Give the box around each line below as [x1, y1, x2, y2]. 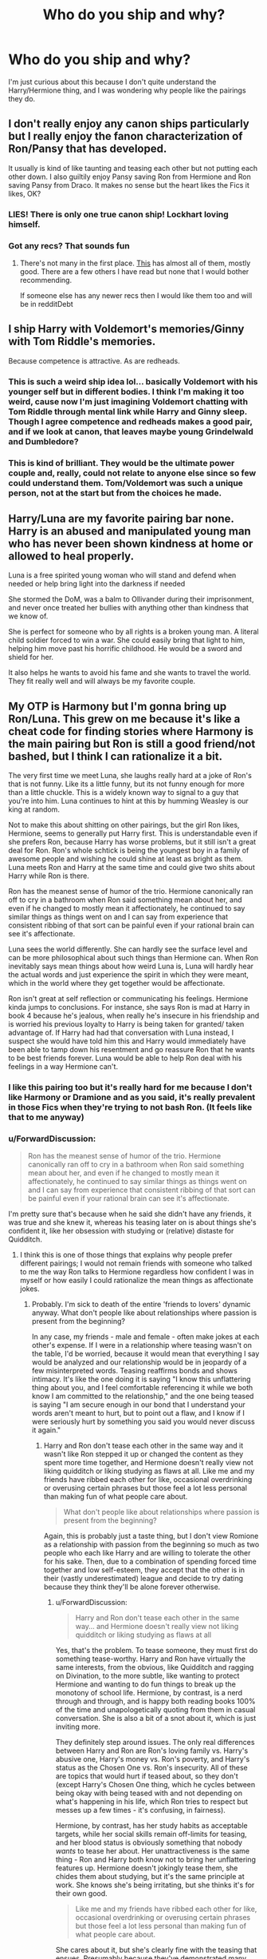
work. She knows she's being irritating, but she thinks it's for [55, 1880, 255, 1890]
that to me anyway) [8, 1112, 85, 1123]
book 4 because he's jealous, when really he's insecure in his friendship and [8, 1011, 260, 1020]
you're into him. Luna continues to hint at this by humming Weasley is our [8, 797, 249, 806]
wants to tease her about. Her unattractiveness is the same [55, 1846, 249, 1856]
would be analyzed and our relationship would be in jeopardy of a [31, 1357, 247, 1367]
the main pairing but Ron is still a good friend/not [8, 737, 256, 750]
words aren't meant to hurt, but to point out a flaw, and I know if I [31, 1409, 245, 1418]
